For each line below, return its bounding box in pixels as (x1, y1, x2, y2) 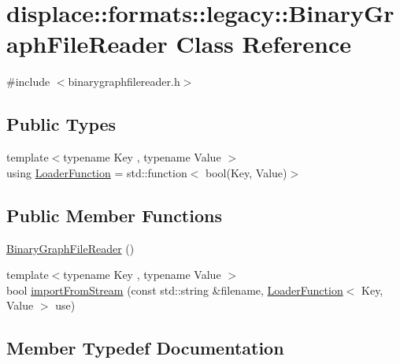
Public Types (6, 112, 117, 136)
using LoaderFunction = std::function (6, 164, 187, 180)
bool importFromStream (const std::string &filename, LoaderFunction (6, 281, 343, 298)
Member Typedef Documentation (6, 336, 284, 360)
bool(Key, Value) (206, 164, 287, 180)
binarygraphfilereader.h (68, 73, 180, 90)
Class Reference (176, 28, 352, 60)
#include (6, 73, 50, 90)
